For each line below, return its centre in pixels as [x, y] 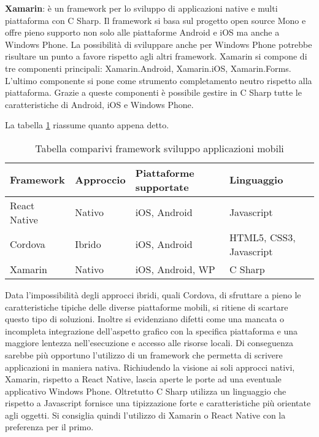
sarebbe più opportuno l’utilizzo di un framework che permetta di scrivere [144, 354]
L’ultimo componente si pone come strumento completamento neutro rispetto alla [159, 80]
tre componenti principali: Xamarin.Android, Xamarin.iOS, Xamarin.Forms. [148, 68]
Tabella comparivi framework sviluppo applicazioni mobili [159, 148]
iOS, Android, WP [175, 269]
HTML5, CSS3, [262, 237]
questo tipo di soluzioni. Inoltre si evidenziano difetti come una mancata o [144, 319]
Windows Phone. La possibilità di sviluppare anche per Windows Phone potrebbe [159, 44]
